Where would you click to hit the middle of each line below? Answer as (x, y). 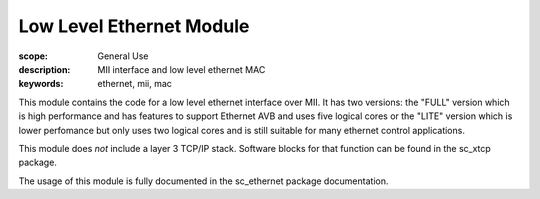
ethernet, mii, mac (134, 84)
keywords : (41, 84)
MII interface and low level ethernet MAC (181, 69)
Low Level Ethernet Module (134, 26)
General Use (123, 56)
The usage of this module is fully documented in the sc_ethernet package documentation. (203, 181)
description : (44, 69)
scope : (33, 56)
